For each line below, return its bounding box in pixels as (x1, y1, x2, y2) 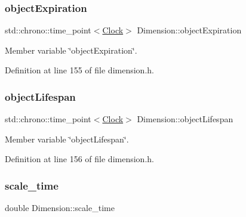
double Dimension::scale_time (5, 201, 115, 214)
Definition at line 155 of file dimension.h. (5, 64, 154, 76)
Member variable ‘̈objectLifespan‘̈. (5, 132, 129, 145)
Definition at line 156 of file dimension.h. (5, 153, 154, 165)
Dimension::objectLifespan (137, 113, 233, 125)
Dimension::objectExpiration (137, 24, 242, 36)
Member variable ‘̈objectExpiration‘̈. (5, 44, 137, 56)
